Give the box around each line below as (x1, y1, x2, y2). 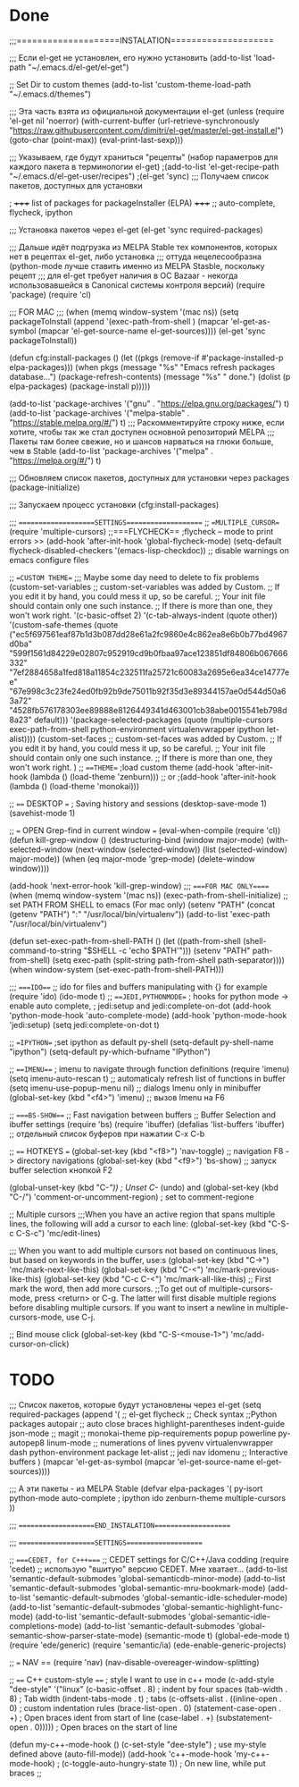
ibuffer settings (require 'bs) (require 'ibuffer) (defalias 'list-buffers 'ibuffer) (9, 1118, 286, 1129)
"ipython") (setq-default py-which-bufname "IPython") (9, 1046, 212, 1057)
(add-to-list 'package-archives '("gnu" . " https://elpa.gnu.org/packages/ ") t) (9, 398, 290, 409)
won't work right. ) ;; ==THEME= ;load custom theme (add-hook (9, 762, 235, 772)
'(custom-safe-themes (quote (9, 619, 119, 630)
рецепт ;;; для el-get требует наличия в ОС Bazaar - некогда (9, 270, 238, 281)
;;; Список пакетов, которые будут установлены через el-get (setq (9, 1399, 262, 1410)
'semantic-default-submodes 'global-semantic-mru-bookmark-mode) (9, 1582, 266, 1593)
